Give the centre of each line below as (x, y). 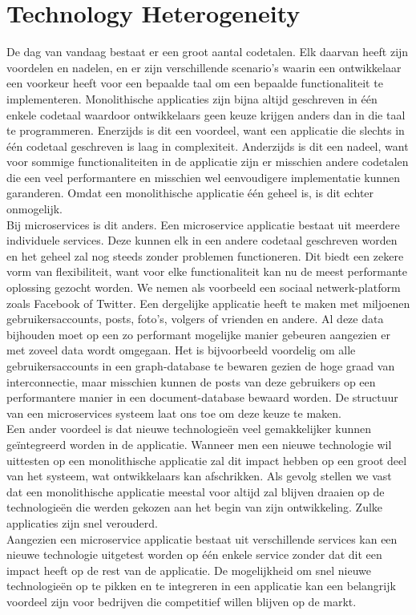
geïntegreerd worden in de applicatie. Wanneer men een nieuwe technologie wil (199, 444)
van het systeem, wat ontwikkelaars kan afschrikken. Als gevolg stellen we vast (199, 476)
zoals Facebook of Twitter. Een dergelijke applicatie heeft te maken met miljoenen (208, 303)
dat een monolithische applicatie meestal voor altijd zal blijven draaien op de (196, 491)
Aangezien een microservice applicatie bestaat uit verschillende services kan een (202, 538)
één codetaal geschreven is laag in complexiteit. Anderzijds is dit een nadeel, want (208, 146)
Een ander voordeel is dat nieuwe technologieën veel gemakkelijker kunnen (189, 429)
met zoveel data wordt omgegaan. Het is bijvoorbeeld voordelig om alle (181, 350)
